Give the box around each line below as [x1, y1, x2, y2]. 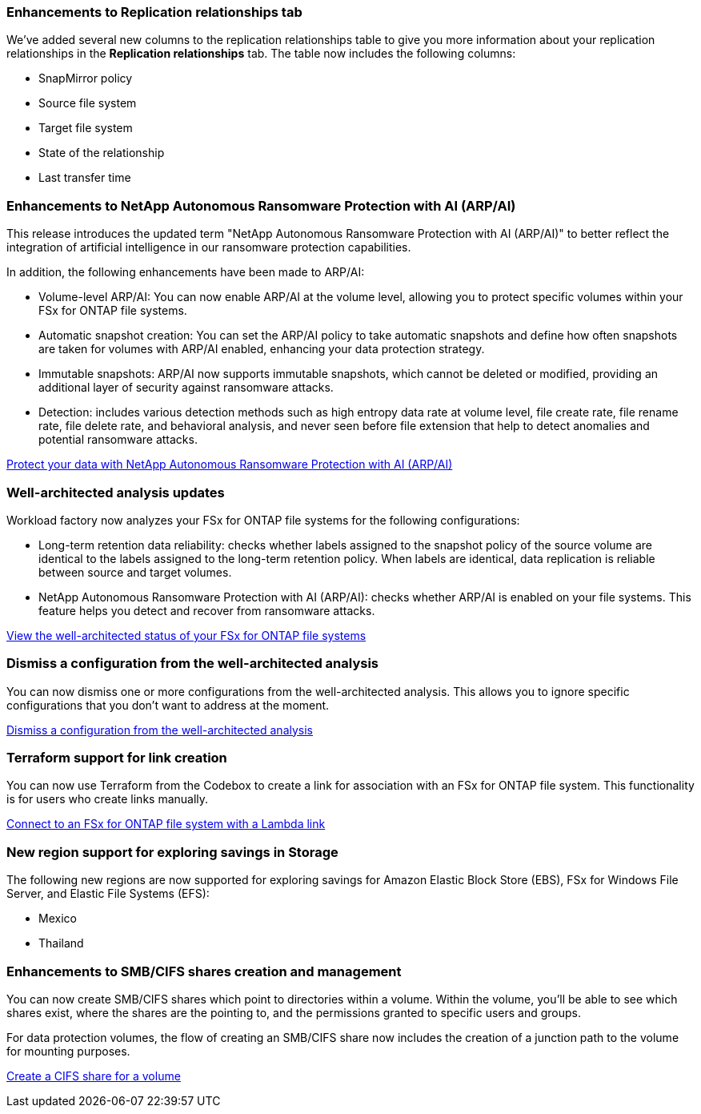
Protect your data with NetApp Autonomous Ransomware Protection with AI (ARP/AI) [6, 457, 453, 472]
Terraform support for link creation [6, 750, 227, 766]
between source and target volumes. [38, 565, 232, 579]
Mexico [38, 911, 77, 926]
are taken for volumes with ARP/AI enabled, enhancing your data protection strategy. [38, 342, 485, 356]
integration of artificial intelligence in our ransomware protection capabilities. [6, 240, 411, 255]
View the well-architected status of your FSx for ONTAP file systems [6, 628, 367, 642]
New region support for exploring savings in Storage [6, 843, 338, 860]
